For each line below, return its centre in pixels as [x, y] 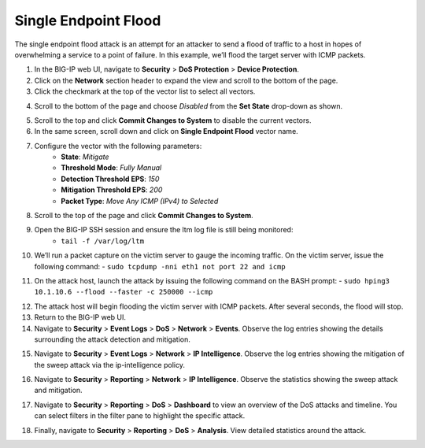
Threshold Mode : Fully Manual [111, 168]
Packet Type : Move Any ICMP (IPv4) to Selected [140, 201]
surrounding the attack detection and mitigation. [112, 339]
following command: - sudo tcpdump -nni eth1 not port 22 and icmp [160, 266]
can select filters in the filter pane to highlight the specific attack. [140, 416]
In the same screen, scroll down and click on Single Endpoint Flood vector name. [166, 131]
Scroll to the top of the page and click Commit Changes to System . [144, 216]
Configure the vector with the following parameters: [118, 146]
